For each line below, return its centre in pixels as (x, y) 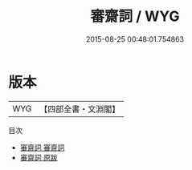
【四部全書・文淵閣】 (80, 109)
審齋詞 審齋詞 (42, 147)
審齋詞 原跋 (39, 157)
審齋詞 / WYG (135, 16)
